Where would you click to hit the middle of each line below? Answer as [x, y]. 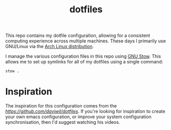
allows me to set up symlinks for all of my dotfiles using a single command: [84, 62]
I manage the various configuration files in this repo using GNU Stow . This [83, 56]
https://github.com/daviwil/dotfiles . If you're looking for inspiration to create [85, 111]
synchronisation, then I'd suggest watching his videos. [63, 122]
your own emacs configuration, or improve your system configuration [79, 117]
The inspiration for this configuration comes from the [61, 106]
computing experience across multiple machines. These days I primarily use [86, 41]
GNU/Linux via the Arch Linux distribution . [49, 47]
